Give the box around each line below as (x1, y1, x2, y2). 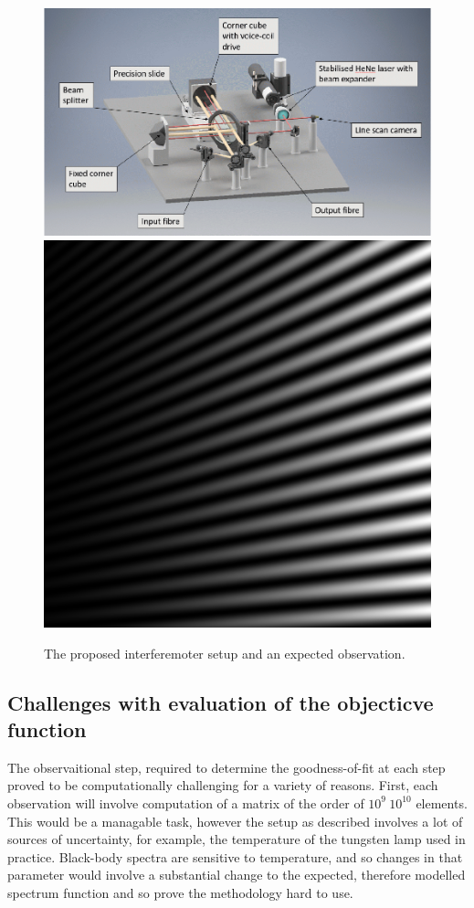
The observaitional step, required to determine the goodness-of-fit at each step (7, 757, 446, 776)
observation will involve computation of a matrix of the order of (7, 793, 364, 812)
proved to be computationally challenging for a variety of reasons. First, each (7, 776, 438, 795)
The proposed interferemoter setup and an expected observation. (44, 643, 406, 662)
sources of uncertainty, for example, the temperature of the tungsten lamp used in (7, 829, 466, 849)
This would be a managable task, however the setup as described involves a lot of (7, 811, 463, 830)
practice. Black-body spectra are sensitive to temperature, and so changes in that (7, 847, 463, 866)
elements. (416, 793, 468, 812)
